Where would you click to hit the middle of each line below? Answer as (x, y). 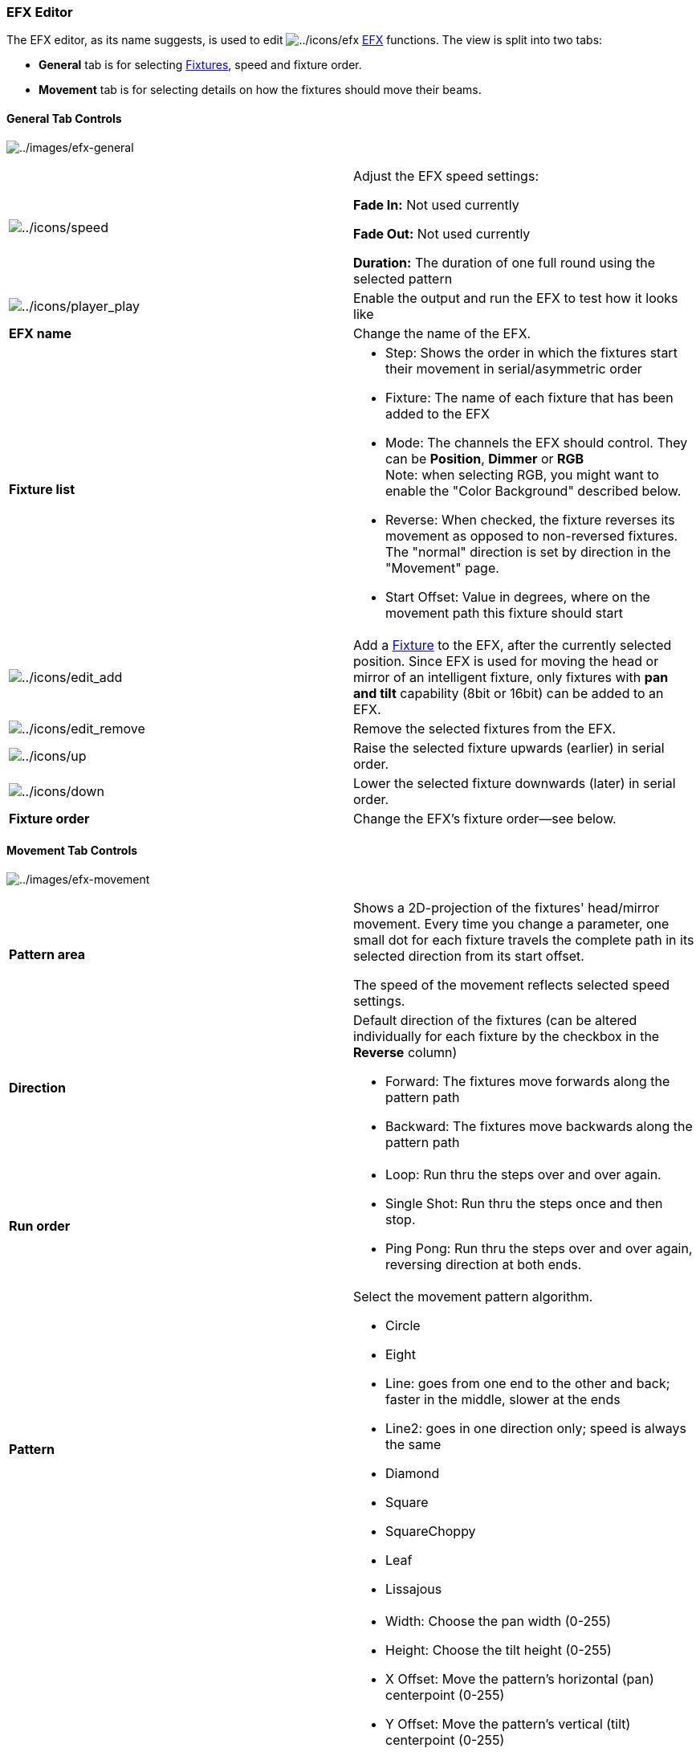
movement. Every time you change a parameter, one (511, 923)
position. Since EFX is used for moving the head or (506, 661)
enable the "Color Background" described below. (533, 490)
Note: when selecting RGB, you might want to (522, 474)
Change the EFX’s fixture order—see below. (485, 818)
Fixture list (42, 489)
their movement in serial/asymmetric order (514, 368)
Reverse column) (405, 1052)
